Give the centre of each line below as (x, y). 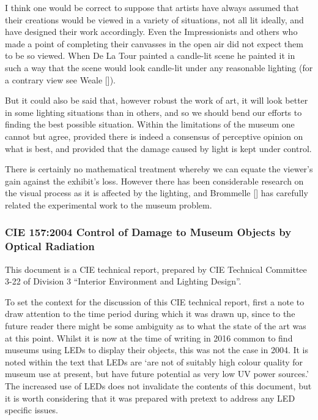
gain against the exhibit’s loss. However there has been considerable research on (154, 181)
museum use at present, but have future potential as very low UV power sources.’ (157, 374)
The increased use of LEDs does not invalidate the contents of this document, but (158, 385)
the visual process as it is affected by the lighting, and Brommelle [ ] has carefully (157, 193)
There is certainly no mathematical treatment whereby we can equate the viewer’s (159, 169)
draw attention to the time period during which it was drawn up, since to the (150, 314)
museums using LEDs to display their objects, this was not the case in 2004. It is (157, 350)
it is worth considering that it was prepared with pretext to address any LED (150, 398)
